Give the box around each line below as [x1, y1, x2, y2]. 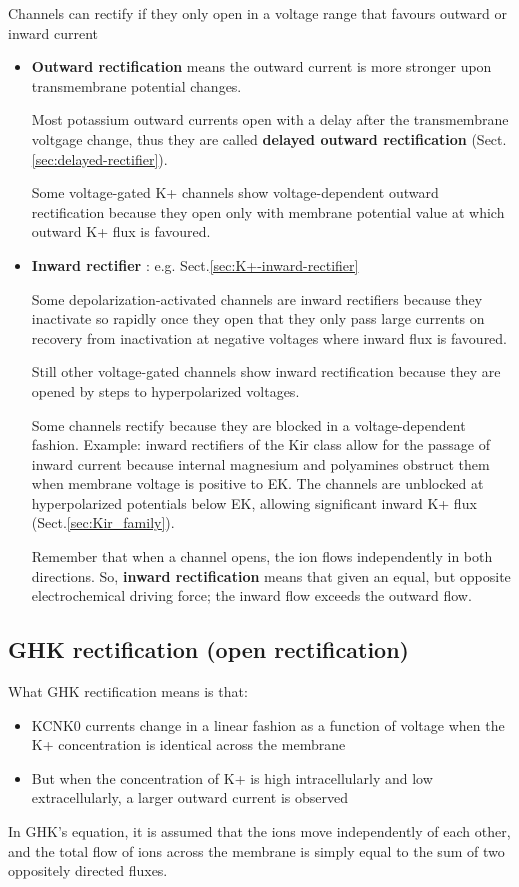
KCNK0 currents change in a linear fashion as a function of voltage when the [31, 714, 505, 735]
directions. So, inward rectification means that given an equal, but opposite [31, 565, 511, 586]
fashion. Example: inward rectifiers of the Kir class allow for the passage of [31, 434, 490, 455]
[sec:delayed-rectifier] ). [31, 148, 168, 169]
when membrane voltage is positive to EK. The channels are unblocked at [31, 473, 484, 494]
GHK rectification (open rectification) [8, 634, 409, 665]
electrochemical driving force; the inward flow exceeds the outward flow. [31, 585, 472, 606]
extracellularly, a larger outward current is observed [31, 787, 349, 808]
